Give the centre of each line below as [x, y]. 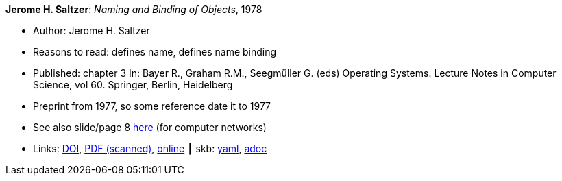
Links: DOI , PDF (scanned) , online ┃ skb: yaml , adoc [150, 148]
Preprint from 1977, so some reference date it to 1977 [152, 106]
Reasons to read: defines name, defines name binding [155, 52]
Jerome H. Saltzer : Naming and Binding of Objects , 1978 [134, 9]
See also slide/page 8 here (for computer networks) [150, 127]
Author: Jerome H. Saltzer [91, 31]
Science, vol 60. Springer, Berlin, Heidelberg [133, 85]
